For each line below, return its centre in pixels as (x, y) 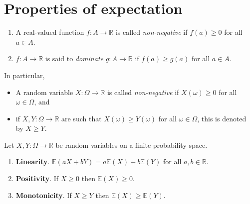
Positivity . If (37, 178)
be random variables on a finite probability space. (131, 145)
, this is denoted (222, 118)
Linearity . (33, 161)
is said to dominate (74, 58)
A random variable (44, 92)
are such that (82, 118)
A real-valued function (50, 32)
